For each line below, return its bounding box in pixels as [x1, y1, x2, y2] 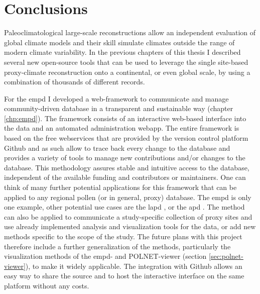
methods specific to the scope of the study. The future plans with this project [4, 231, 242, 241]
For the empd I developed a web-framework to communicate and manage [4, 93, 229, 104]
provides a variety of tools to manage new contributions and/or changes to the [4, 152, 245, 163]
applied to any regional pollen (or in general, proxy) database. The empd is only [4, 191, 251, 202]
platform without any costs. [4, 280, 89, 290]
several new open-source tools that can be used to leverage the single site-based [4, 56, 248, 67]
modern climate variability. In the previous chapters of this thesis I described [4, 47, 241, 57]
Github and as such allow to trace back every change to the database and [4, 142, 230, 153]
